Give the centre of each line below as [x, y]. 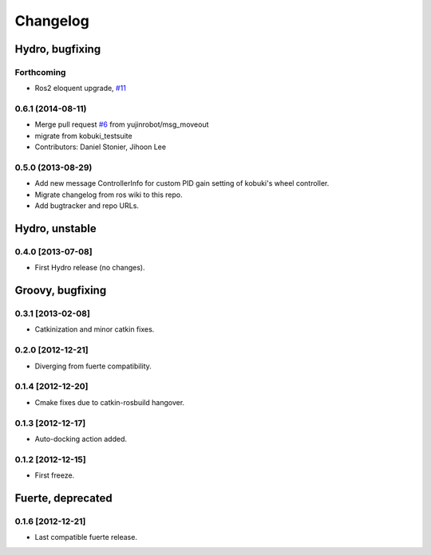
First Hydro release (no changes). [90, 268]
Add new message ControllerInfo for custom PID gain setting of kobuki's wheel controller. [182, 183]
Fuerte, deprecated [64, 498]
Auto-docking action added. [81, 439]
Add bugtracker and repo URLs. [87, 206]
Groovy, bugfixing [61, 291]
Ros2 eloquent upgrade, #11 [81, 89]
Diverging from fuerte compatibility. [93, 366]
